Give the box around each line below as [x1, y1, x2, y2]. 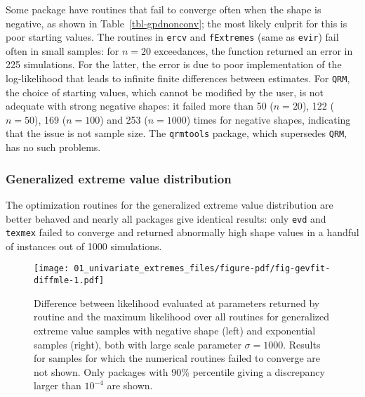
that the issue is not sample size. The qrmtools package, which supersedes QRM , [6, 126, 347, 141]
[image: [34, 263, 69, 274]
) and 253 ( [100, 112, 148, 126]
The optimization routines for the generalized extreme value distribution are [6, 197, 333, 211]
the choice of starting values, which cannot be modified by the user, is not [6, 84, 324, 99]
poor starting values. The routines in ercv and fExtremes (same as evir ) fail [6, 30, 339, 44]
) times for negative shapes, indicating [186, 112, 351, 126]
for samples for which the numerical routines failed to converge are [34, 351, 321, 365]
